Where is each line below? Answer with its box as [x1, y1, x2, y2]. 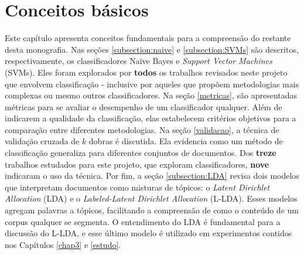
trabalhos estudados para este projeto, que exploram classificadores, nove [5, 158, 269, 170]
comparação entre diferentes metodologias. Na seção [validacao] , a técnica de [5, 123, 279, 135]
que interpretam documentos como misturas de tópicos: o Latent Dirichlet [5, 181, 270, 193]
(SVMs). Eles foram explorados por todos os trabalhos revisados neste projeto [5, 66, 288, 78]
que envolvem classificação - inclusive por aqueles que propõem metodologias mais [5, 77, 299, 90]
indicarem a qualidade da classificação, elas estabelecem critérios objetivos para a [5, 112, 296, 124]
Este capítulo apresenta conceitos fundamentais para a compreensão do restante [5, 32, 291, 44]
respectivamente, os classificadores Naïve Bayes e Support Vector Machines [5, 55, 272, 67]
